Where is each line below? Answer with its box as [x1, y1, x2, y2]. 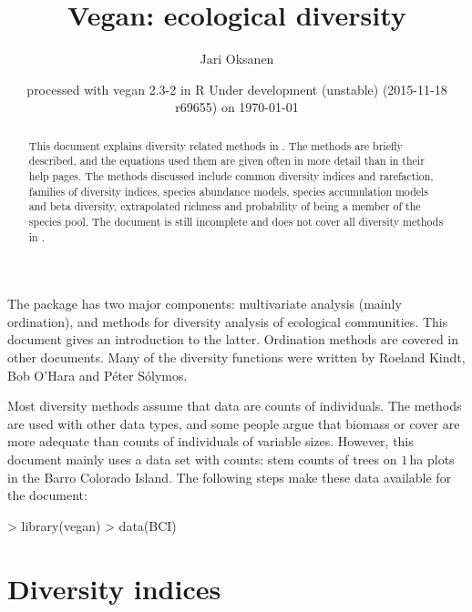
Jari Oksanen [200, 49, 274, 68]
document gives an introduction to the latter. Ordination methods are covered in [7, 330, 459, 349]
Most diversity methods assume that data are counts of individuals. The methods [7, 396, 462, 415]
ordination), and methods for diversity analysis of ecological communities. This [7, 311, 448, 331]
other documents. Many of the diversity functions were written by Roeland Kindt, [7, 348, 466, 367]
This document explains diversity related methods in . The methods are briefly [28, 138, 403, 153]
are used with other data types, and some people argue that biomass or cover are [7, 413, 460, 433]
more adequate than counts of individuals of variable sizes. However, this [7, 432, 414, 451]
